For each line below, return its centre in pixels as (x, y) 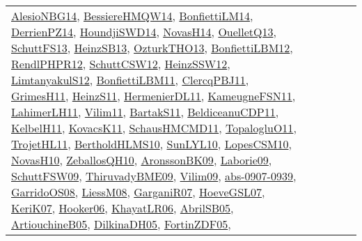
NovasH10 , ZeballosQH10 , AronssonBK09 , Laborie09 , (142, 160)
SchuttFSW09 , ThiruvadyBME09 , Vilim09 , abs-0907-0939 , (154, 176)
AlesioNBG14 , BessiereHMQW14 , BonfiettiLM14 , (132, 16)
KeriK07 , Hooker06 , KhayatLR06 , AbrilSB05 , (123, 208)
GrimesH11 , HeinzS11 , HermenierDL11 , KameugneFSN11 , (154, 96)
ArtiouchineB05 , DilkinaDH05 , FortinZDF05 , (121, 224)
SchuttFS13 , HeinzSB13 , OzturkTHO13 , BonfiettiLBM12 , (152, 48)
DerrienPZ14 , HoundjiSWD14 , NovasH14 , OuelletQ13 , (144, 32)
